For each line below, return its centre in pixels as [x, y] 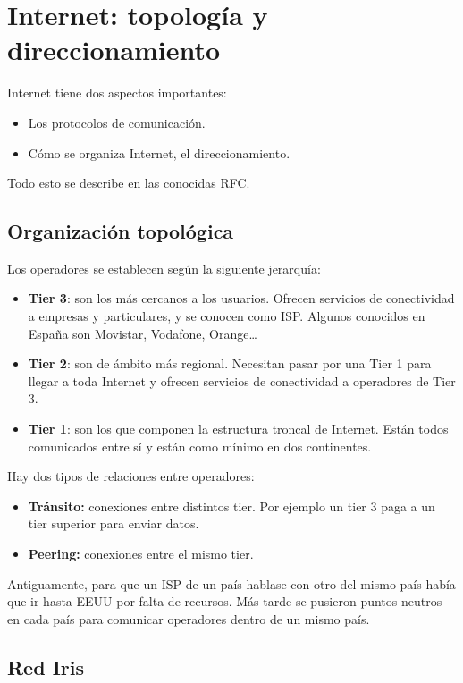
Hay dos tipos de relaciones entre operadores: [131, 476]
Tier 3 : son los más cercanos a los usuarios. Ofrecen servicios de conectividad [241, 298]
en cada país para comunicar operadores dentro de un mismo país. [189, 618]
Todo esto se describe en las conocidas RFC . [129, 183]
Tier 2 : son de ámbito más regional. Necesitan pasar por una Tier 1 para [230, 363]
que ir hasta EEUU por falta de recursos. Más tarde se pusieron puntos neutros [225, 601]
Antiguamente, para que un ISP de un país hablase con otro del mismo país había [231, 583]
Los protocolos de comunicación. [117, 122]
